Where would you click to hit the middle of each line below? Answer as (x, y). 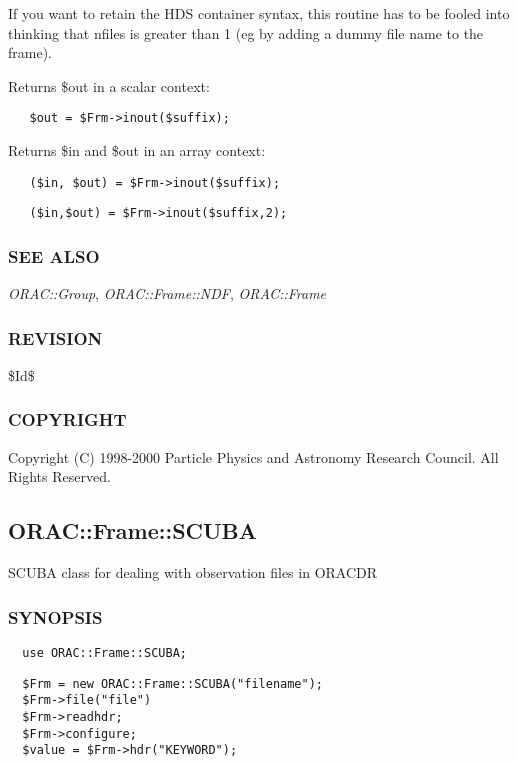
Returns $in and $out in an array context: (137, 150)
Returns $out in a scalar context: (109, 85)
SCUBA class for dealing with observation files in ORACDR (193, 572)
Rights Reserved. (59, 476)
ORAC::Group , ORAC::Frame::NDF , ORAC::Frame (167, 293)
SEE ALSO (54, 255)
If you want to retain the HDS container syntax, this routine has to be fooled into (259, 13)
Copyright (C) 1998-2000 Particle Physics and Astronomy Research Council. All (253, 456)
